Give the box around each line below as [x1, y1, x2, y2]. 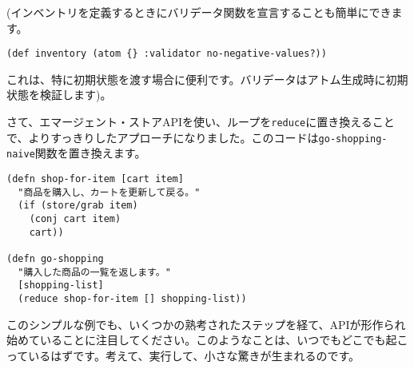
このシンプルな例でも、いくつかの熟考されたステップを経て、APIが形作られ [6, 315, 406, 332]
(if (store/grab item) [18, 200, 138, 212]
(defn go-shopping [6, 252, 104, 264]
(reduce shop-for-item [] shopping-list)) [18, 292, 247, 304]
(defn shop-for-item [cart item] [6, 173, 184, 184]
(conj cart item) [29, 212, 121, 224]
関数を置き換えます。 [34, 145, 146, 161]
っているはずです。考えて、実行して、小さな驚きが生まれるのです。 [6, 347, 360, 363]
